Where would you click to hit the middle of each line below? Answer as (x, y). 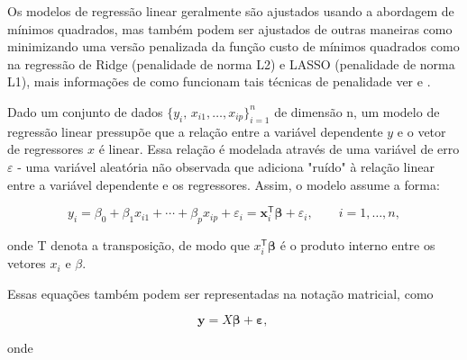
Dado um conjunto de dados (85, 111)
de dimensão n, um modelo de (357, 111)
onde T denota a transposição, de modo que (128, 245)
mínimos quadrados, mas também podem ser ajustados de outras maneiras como (230, 28)
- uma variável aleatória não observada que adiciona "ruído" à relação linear (226, 166)
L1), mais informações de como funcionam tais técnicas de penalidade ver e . (219, 81)
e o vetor (421, 131)
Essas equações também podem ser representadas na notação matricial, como (220, 293)
